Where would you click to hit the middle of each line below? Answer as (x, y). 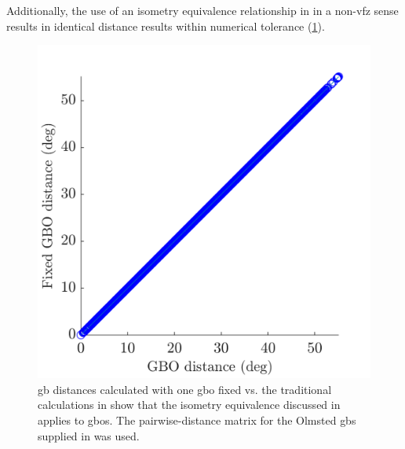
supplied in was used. (89, 435)
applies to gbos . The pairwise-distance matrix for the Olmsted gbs (197, 420)
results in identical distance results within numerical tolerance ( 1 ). (166, 26)
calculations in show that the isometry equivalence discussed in (189, 405)
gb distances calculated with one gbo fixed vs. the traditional (185, 389)
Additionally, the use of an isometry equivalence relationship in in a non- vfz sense (202, 10)
